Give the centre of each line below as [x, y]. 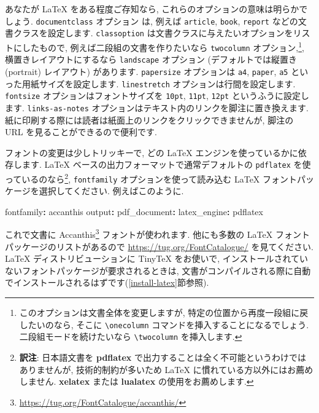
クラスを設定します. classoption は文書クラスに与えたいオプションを [153, 33]
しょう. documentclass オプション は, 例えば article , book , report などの [152, 21]
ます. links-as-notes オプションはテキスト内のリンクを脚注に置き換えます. [157, 107]
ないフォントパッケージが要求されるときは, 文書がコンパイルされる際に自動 [158, 270]
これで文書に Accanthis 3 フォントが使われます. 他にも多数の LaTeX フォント [157, 234]
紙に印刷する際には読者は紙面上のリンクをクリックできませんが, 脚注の [149, 120]
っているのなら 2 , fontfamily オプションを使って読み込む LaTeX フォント [151, 178]
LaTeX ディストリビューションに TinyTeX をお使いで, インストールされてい [157, 258]
